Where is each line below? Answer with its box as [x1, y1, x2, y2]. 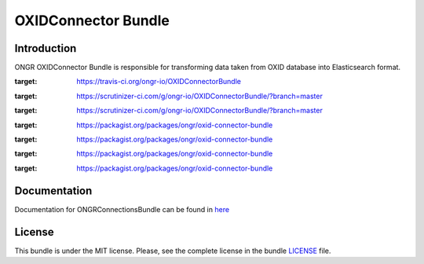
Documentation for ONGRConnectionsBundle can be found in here [14, 204, 230, 214]
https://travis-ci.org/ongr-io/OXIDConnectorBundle [76, 77, 241, 86]
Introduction [14, 42, 77, 55]
